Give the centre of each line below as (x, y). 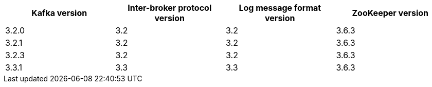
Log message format (280, 8)
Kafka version (59, 13)
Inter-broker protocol (170, 8)
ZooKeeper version (390, 13)
